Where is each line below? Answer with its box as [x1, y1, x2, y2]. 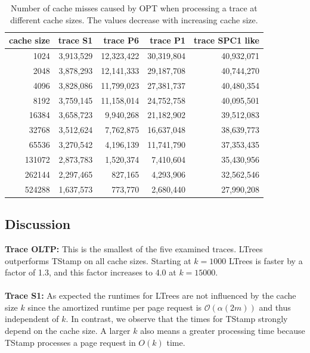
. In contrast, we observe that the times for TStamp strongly [66, 312, 288, 325]
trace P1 [150, 34, 185, 47]
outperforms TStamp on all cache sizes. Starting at [5, 254, 191, 267]
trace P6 [103, 34, 139, 47]
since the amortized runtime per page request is [27, 301, 202, 313]
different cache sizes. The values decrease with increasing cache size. [10, 13, 258, 26]
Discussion [5, 215, 71, 233]
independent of [5, 312, 59, 325]
